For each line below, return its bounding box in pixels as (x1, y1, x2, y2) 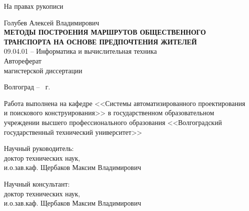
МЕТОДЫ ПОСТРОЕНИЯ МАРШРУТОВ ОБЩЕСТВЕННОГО (4, 27, 206, 37)
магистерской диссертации (4, 65, 83, 75)
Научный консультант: (4, 178, 70, 189)
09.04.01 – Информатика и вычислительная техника (4, 46, 157, 56)
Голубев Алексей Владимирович (4, 17, 100, 27)
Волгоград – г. (4, 82, 50, 92)
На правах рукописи (4, 1, 63, 11)
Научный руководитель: (4, 143, 74, 153)
